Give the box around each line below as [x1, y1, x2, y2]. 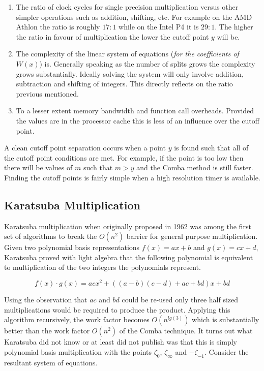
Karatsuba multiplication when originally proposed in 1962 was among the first [4, 221, 251, 231]
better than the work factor [4, 325, 90, 336]
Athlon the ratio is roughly [16, 21, 100, 32]
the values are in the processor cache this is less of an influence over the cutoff [16, 115, 259, 126]
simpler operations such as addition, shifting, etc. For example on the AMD [16, 11, 252, 22]
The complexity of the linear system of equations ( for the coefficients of [16, 48, 239, 59]
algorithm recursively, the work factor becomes [4, 314, 150, 325]
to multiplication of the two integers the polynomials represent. [4, 262, 201, 272]
